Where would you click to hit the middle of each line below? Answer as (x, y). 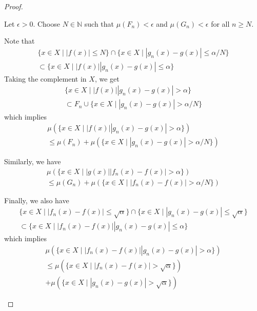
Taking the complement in (45, 78)
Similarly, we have (33, 161)
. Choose (46, 23)
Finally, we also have (37, 200)
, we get (107, 78)
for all (220, 23)
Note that (19, 41)
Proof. (14, 6)
